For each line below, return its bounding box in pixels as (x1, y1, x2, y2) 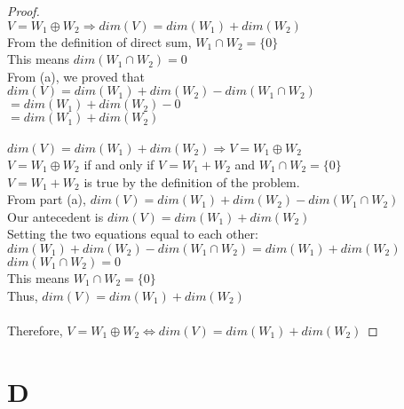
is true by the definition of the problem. (83, 172, 300, 191)
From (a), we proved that (7, 67, 146, 85)
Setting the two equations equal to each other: (7, 224, 258, 243)
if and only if (83, 154, 154, 173)
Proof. (7, 2, 40, 20)
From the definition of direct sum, (7, 32, 192, 51)
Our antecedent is (7, 207, 104, 225)
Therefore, (7, 320, 63, 339)
